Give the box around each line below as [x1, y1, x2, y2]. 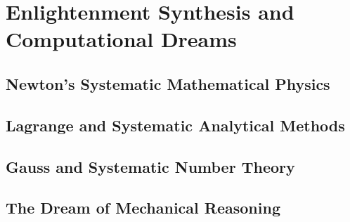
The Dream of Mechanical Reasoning [6, 197, 280, 218]
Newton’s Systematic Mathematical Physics [6, 72, 330, 94]
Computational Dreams [6, 25, 237, 53]
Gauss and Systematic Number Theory [6, 155, 295, 177]
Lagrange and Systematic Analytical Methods [6, 114, 345, 136]
